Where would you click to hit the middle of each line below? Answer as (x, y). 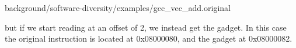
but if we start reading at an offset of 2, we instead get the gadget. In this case (146, 27)
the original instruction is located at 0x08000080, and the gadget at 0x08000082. (149, 38)
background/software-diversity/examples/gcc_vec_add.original (118, 8)
